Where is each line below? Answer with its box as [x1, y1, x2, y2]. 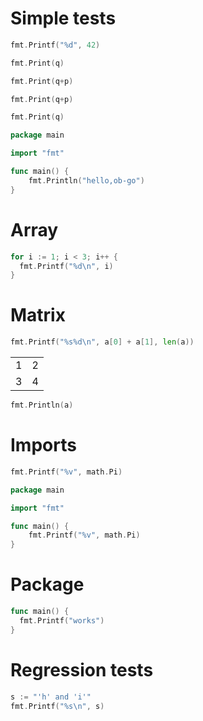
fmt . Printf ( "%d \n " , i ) [19, 261, 114, 271]
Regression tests [10, 658, 154, 681]
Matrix [10, 304, 66, 327]
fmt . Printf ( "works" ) [19, 615, 105, 626]
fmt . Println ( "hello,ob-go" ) [28, 175, 145, 186]
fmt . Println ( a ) [10, 400, 74, 411]
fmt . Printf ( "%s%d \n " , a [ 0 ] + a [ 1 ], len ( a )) [10, 337, 195, 347]
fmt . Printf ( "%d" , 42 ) [10, 40, 101, 50]
